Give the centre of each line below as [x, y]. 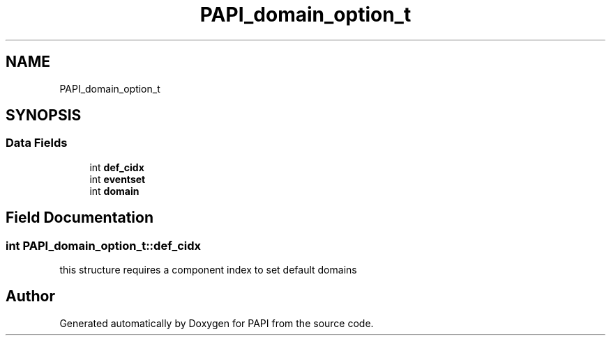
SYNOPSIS [44, 116]
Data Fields [37, 143]
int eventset [118, 179]
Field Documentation [80, 218]
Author [30, 296]
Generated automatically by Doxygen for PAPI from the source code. [217, 323]
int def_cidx [117, 167]
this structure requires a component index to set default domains [208, 270]
